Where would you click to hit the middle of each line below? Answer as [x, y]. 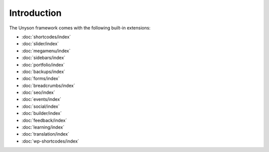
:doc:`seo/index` [38, 92]
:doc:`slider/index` [40, 44]
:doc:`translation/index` [46, 134]
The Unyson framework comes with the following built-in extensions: [80, 28]
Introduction [35, 13]
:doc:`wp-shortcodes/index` [50, 141]
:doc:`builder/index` [42, 113]
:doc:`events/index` [42, 99]
